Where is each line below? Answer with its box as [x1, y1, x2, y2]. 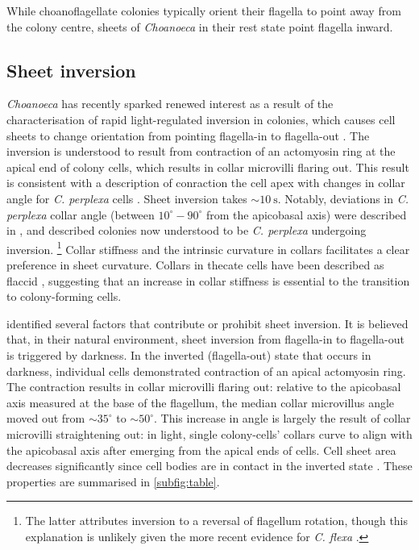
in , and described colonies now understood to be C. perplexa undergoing [6, 222, 367, 239]
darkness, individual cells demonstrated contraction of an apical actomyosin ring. [6, 362, 406, 379]
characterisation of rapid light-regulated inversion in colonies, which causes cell [6, 110, 396, 127]
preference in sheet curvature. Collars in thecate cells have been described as [6, 256, 384, 273]
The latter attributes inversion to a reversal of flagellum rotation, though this [25, 512, 409, 529]
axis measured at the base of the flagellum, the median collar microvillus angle [6, 394, 395, 410]
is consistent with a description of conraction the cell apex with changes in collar [6, 174, 405, 191]
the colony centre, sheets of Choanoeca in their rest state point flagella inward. [6, 18, 393, 35]
